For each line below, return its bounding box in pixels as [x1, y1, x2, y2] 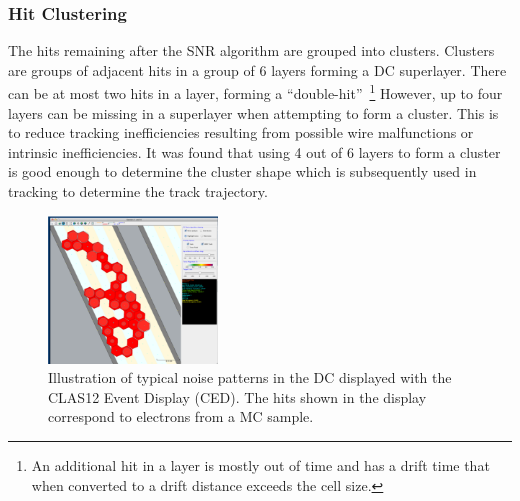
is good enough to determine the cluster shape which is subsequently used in [8, 161, 477, 182]
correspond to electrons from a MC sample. [48, 406, 314, 427]
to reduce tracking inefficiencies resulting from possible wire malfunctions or [8, 122, 474, 143]
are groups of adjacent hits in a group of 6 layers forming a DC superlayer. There [8, 59, 507, 80]
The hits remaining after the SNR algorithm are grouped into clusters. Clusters [8, 40, 495, 61]
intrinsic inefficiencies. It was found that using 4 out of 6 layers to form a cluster [8, 141, 501, 162]
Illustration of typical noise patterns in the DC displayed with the [48, 367, 452, 388]
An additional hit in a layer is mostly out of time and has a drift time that [31, 455, 490, 476]
